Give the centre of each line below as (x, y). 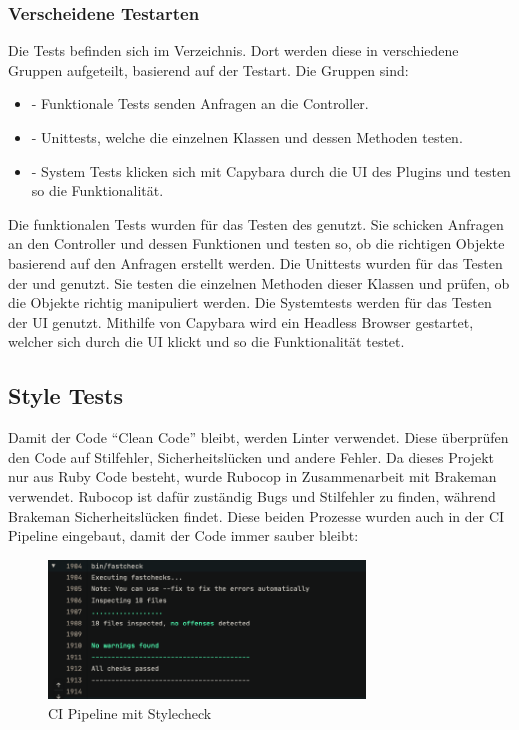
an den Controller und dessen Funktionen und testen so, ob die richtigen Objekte (256, 243)
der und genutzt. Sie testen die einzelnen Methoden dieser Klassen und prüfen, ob (259, 282)
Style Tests (65, 395)
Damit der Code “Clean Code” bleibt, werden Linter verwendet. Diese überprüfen (258, 437)
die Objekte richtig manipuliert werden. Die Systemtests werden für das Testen (250, 302)
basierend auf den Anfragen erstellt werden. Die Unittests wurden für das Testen (255, 262)
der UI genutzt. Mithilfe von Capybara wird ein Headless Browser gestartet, (241, 321)
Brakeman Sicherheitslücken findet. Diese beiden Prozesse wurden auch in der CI (256, 515)
